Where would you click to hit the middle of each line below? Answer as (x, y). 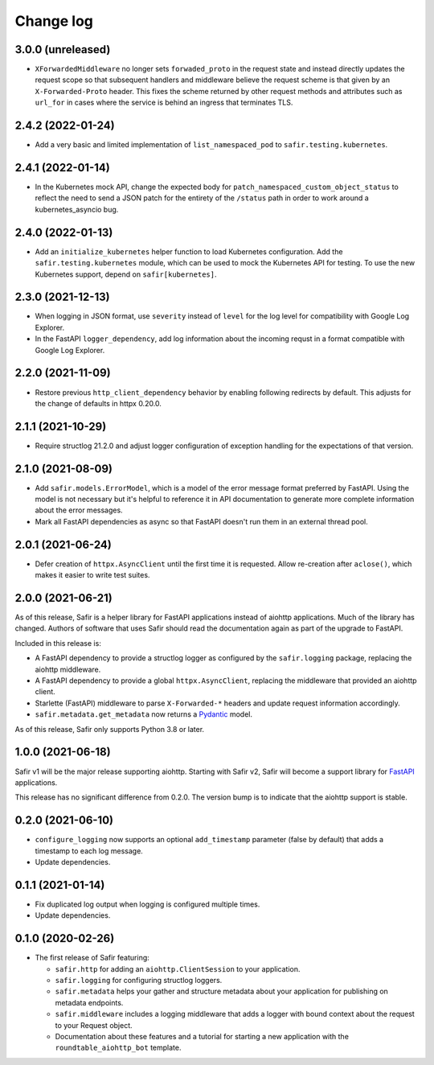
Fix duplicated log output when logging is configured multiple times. (147, 904)
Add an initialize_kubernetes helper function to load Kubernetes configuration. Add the (189, 251)
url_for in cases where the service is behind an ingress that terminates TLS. (164, 103)
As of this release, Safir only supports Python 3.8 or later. (110, 729)
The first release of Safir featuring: (92, 958)
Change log (54, 21)
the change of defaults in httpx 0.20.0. (98, 403)
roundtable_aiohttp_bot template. (118, 1048)
